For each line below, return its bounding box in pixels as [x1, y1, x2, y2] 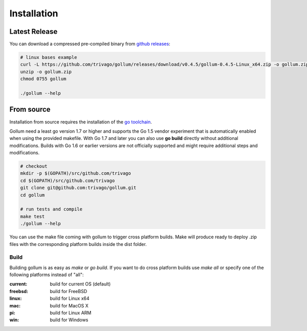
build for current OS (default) [50, 281, 111, 287]
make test [20, 213, 45, 219]
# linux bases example [20, 54, 77, 60]
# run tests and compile [20, 206, 83, 212]
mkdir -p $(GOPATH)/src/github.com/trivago [20, 171, 131, 176]
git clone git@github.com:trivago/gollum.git [20, 185, 137, 191]
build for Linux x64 [50, 295, 90, 302]
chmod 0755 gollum [20, 76, 67, 82]
